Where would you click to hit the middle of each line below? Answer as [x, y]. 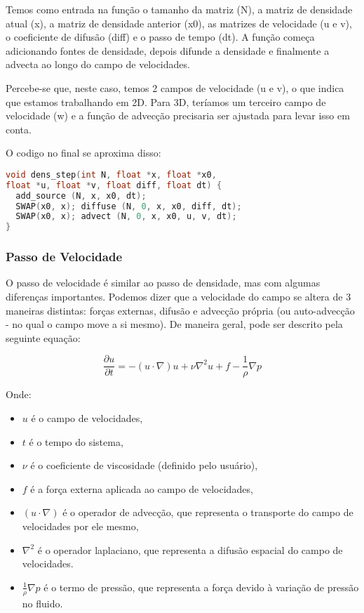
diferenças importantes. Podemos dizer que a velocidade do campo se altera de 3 [178, 296]
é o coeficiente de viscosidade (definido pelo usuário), [144, 465]
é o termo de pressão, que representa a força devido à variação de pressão [201, 587]
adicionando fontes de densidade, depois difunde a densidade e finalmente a [168, 50]
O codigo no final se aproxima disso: [83, 153]
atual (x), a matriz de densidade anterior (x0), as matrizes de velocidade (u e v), [179, 23]
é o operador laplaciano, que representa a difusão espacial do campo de [190, 549]
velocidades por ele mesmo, [80, 526]
